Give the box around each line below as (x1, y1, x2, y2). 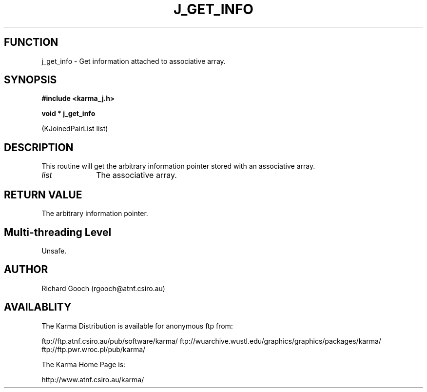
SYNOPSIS (4, 74, 57, 86)
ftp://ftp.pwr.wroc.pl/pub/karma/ (41, 345, 146, 353)
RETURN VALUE (4, 188, 82, 201)
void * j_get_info (41, 109, 96, 118)
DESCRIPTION (4, 141, 74, 154)
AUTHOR (4, 263, 48, 276)
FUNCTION (4, 36, 58, 49)
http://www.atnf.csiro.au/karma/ (41, 375, 144, 384)
